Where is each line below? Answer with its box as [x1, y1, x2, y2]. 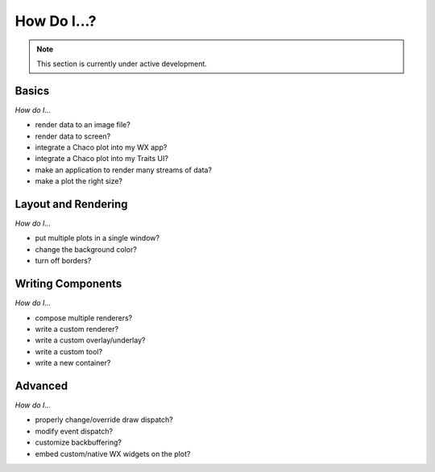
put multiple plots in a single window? [35, 234, 160, 243]
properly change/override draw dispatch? [35, 415, 173, 424]
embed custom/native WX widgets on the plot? [35, 449, 191, 458]
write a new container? [35, 358, 111, 368]
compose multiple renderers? [35, 313, 133, 322]
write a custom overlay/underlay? [35, 335, 146, 346]
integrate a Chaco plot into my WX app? [35, 143, 168, 152]
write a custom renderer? [35, 324, 119, 333]
